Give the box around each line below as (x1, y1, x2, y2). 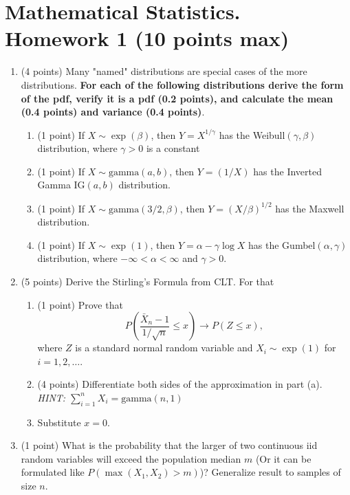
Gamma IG (37, 177, 85, 192)
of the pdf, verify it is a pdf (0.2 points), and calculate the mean (21, 91, 333, 105)
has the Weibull (219, 127, 285, 142)
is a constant (146, 141, 200, 155)
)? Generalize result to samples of (199, 465, 341, 479)
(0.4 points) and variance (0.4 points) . (21, 104, 205, 119)
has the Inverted (253, 164, 322, 178)
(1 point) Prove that (37, 297, 123, 311)
